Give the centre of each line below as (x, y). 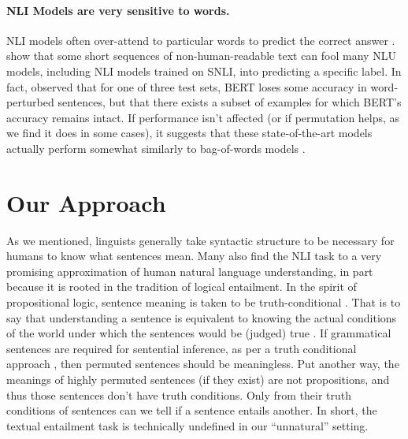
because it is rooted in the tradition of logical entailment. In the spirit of (182, 286)
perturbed (30, 102)
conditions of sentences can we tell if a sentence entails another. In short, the (192, 410)
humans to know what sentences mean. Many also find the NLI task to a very (194, 256)
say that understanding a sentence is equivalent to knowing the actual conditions (202, 317)
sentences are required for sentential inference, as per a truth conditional (182, 348)
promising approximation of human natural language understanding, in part (190, 271)
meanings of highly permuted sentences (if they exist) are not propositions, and (198, 379)
